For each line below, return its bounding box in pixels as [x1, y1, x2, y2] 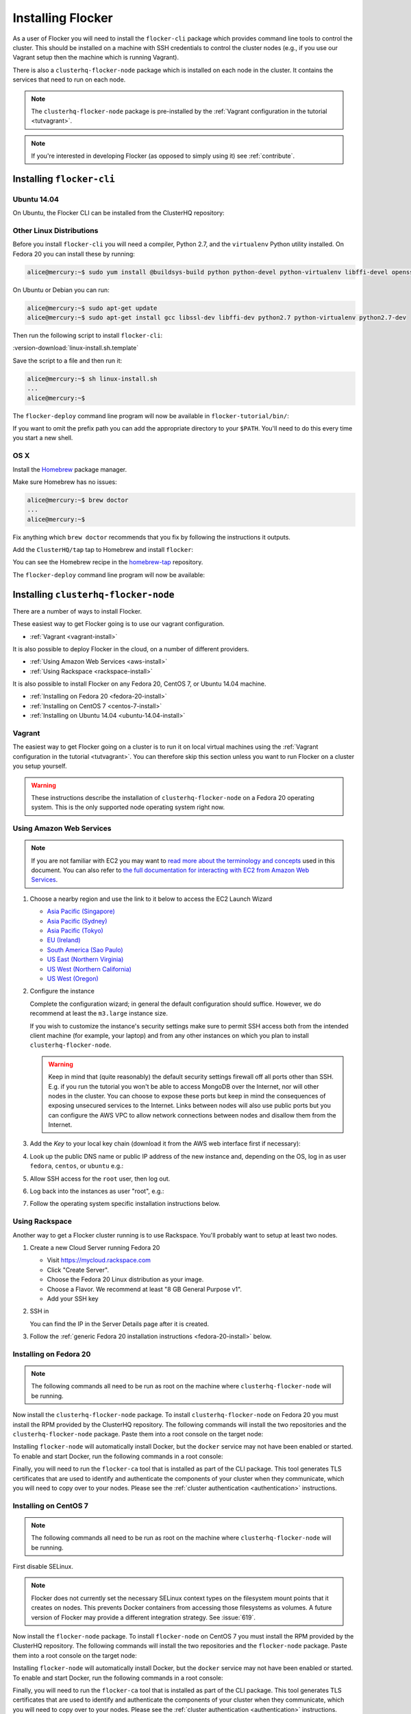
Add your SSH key [47, 1294, 99, 1303]
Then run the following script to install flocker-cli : [12, 331, 163, 339]
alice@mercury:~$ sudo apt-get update [27, 304, 158, 312]
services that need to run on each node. [12, 75, 126, 84]
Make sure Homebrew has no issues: [12, 477, 118, 486]
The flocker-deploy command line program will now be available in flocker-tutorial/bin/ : [12, 411, 289, 420]
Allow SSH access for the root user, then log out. [29, 1174, 171, 1183]
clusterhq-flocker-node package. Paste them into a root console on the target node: [12, 1429, 264, 1438]
